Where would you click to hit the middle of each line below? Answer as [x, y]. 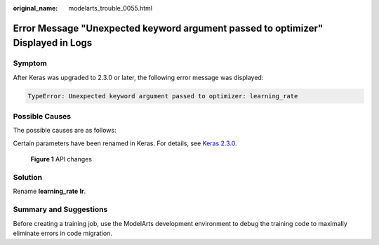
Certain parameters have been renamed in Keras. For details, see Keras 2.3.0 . [125, 143]
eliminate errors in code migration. [62, 233]
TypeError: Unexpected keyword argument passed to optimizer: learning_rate [163, 96]
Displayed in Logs [53, 43]
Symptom [30, 63]
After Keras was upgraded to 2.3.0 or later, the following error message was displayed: [138, 77]
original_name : [35, 8]
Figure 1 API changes [61, 159]
